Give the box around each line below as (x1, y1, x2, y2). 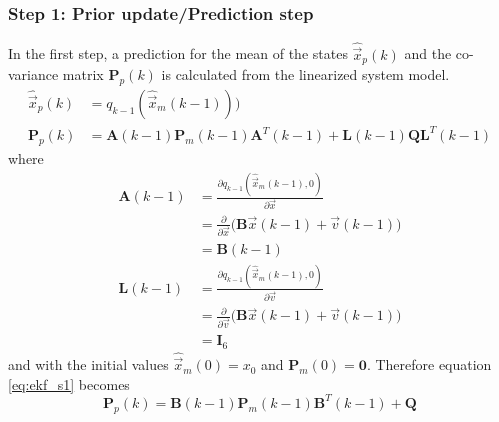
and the (404, 43, 452, 64)
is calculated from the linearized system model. (161, 64, 450, 85)
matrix (62, 64, 104, 85)
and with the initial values (8, 354, 169, 375)
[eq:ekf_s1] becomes (8, 373, 130, 394)
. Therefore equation (366, 354, 492, 375)
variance (8, 64, 59, 85)
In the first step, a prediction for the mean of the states (8, 43, 348, 64)
